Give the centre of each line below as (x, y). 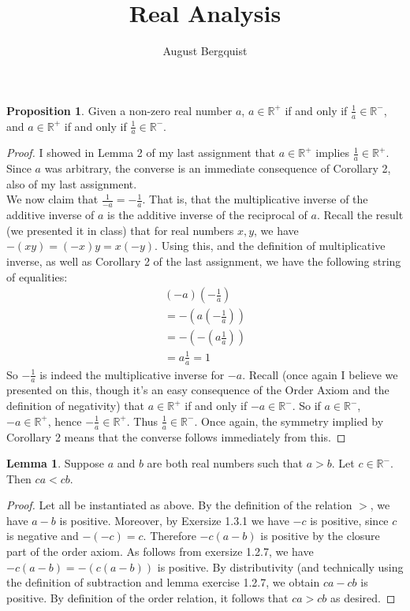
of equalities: (37, 276)
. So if (306, 406)
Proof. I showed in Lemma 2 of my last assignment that (141, 153)
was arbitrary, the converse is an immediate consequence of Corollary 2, (218, 168)
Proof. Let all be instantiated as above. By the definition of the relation (179, 505)
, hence (65, 421)
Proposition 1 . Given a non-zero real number (119, 110)
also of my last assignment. (72, 183)
